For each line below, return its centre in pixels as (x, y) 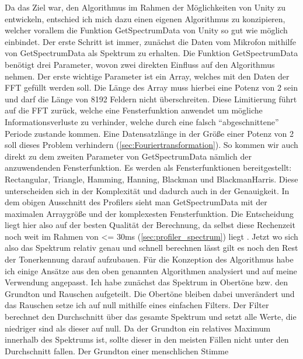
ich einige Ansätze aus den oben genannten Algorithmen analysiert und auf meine (151, 270)
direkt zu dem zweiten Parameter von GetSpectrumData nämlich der (128, 156)
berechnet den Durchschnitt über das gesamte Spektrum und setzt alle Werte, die (151, 317)
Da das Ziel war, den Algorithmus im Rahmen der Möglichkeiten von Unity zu (145, 7)
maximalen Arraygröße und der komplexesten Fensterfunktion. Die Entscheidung (149, 213)
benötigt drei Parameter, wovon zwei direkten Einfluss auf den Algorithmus (140, 64)
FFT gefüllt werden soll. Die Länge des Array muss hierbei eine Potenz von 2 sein (151, 87)
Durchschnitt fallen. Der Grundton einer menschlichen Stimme (117, 351)
